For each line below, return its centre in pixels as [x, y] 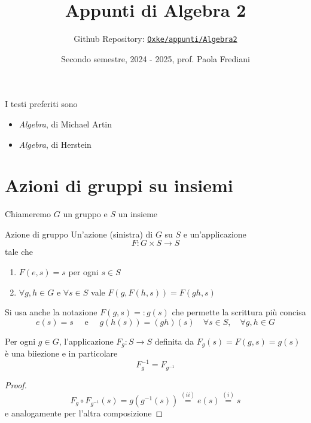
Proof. [16, 385]
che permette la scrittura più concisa [239, 312]
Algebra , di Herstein [55, 144]
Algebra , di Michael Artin [65, 124]
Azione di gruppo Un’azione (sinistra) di [79, 234]
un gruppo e [85, 214]
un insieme [138, 214]
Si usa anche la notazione [51, 312]
